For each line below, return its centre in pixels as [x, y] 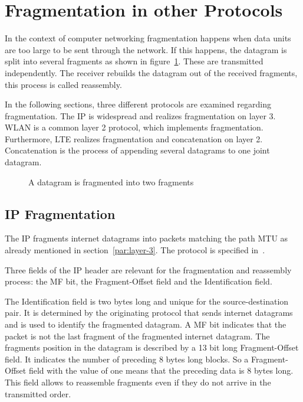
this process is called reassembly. [63, 84]
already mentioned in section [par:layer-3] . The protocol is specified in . [135, 250]
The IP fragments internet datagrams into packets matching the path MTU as [146, 238]
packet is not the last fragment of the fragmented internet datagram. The [137, 336]
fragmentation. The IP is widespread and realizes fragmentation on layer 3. [140, 115]
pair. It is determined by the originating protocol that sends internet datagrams [149, 313]
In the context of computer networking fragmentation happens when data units [148, 38]
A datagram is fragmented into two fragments [111, 182]
